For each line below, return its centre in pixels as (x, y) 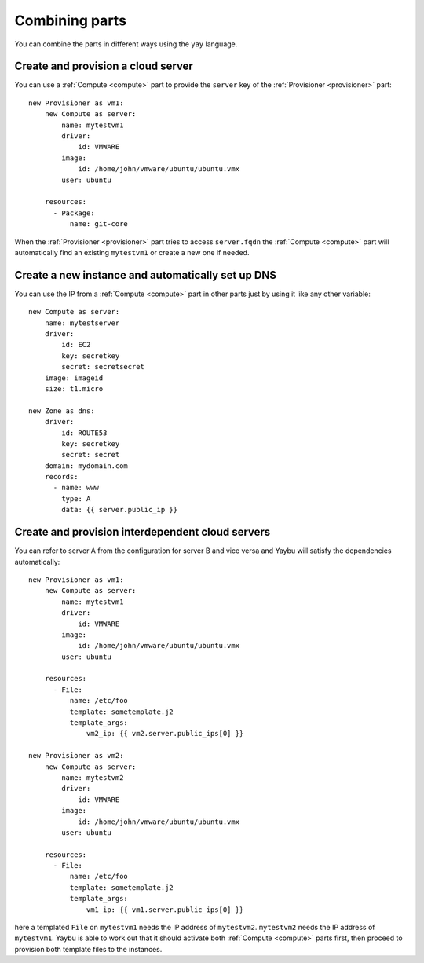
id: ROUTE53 (84, 433)
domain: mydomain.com (86, 466)
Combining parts (71, 20)
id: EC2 (76, 345)
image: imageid (74, 378)
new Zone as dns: (62, 411)
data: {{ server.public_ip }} (120, 510)
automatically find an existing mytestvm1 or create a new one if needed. (132, 252)
